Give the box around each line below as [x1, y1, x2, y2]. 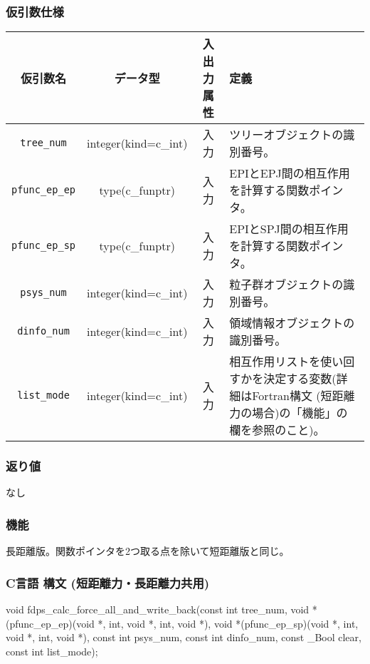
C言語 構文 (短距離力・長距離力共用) [6, 573, 210, 591]
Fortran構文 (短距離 [252, 387, 355, 404]
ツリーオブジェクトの [229, 126, 344, 143]
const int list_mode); [6, 643, 98, 658]
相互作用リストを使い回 [229, 353, 355, 370]
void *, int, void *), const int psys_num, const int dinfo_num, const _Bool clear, [6, 630, 361, 645]
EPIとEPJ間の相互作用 [229, 165, 350, 182]
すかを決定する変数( [229, 370, 337, 387]
